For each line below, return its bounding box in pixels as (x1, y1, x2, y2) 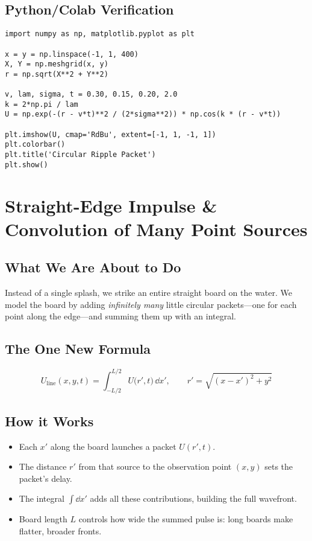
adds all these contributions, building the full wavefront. (90, 492, 297, 505)
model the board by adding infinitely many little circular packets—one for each (5, 298, 297, 310)
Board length (19, 513, 67, 525)
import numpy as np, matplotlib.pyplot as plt (5, 30, 195, 39)
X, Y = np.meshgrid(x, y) (5, 60, 108, 69)
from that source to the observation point (78, 460, 232, 473)
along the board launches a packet (50, 440, 176, 452)
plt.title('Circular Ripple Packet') (5, 150, 156, 159)
